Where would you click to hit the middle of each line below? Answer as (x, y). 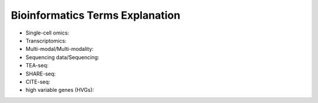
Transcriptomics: (46, 40)
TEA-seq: (37, 66)
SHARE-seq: (41, 74)
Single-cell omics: (47, 33)
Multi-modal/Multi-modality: (60, 49)
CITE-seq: (38, 81)
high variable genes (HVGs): (60, 90)
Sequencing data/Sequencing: (62, 57)
